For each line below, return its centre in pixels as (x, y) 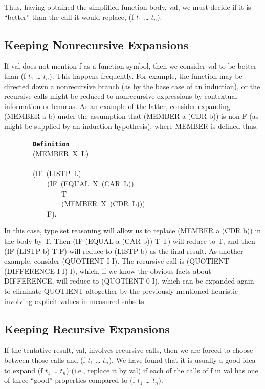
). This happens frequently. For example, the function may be (146, 75)
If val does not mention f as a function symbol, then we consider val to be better (130, 66)
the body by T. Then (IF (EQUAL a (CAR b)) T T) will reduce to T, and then (130, 240)
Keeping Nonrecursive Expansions (96, 44)
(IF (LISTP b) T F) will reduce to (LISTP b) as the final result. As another (124, 251)
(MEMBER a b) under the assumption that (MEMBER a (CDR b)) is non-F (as (131, 116)
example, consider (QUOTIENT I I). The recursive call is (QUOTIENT (117, 261)
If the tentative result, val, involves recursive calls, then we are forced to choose (129, 350)
